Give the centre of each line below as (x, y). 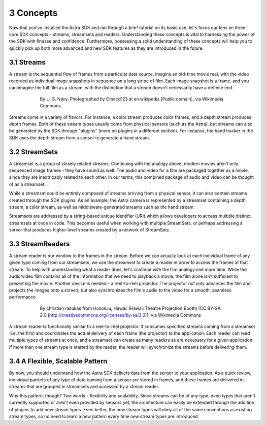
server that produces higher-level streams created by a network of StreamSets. (90, 230)
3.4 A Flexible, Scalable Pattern (58, 361)
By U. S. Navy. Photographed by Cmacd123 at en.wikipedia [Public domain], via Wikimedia (132, 99)
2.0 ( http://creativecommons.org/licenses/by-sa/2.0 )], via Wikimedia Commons (121, 315)
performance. (23, 297)
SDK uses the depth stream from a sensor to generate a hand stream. (80, 137)
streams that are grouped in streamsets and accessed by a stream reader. (84, 387)
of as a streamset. (28, 184)
